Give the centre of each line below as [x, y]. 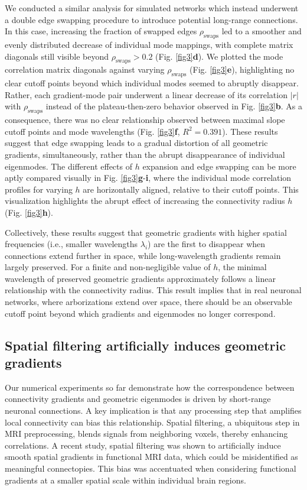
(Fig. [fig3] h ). [29, 212]
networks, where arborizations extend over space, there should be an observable [148, 302]
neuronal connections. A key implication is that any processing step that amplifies [153, 411]
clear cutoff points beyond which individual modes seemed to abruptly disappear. [152, 83]
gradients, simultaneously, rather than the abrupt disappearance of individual [145, 154]
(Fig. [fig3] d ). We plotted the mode [219, 56]
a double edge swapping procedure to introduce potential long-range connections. [151, 19]
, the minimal [242, 267]
